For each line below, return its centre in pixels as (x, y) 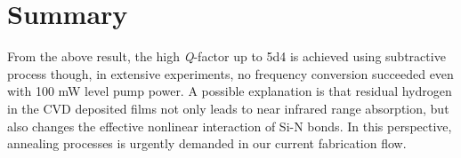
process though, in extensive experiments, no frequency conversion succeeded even (230, 73)
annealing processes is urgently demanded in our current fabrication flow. (207, 143)
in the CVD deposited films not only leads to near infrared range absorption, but (228, 108)
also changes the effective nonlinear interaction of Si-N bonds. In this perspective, (230, 126)
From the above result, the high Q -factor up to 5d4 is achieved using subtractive (226, 56)
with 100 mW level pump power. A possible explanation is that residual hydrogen (230, 91)
